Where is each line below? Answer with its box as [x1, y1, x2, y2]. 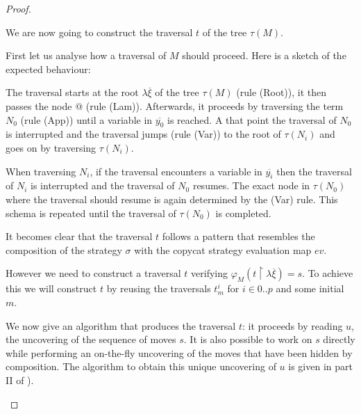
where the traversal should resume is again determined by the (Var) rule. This [6, 191, 338, 206]
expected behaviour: [6, 61, 91, 76]
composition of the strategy [6, 242, 122, 257]
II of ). [6, 372, 34, 387]
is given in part [288, 359, 353, 374]
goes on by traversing [6, 140, 96, 154]
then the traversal [276, 164, 352, 178]
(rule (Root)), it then [236, 85, 327, 99]
